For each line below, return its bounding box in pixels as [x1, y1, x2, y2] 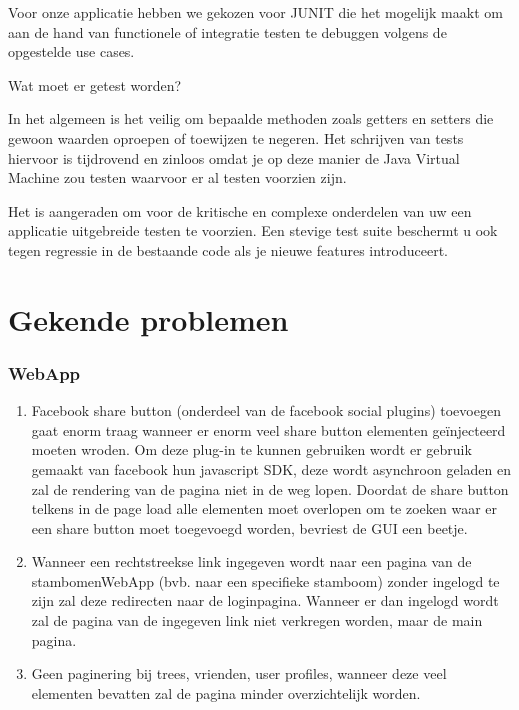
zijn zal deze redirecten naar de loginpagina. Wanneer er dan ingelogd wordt [31, 590, 499, 611]
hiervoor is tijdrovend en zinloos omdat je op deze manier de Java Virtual [8, 147, 460, 168]
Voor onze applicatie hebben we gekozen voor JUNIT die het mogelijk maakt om [8, 2, 503, 22]
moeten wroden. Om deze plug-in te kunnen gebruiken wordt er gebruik [31, 439, 472, 460]
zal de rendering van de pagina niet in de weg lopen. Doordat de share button [31, 478, 509, 499]
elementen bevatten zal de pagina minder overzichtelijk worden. [31, 682, 421, 703]
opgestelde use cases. [8, 41, 135, 62]
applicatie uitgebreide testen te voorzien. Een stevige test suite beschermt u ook [8, 220, 498, 241]
